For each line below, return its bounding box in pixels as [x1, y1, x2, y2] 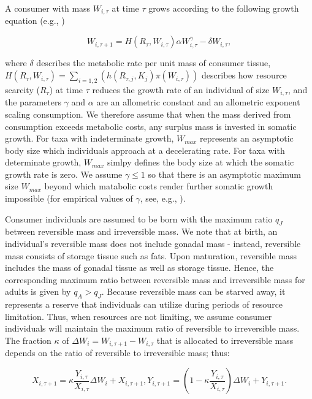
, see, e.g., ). [140, 192, 186, 205]
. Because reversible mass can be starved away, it [101, 285, 286, 298]
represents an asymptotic [200, 132, 294, 145]
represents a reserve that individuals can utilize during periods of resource [5, 298, 283, 311]
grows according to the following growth [148, 2, 299, 14]
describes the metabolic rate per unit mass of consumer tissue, [36, 56, 271, 69]
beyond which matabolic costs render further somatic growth [44, 180, 273, 192]
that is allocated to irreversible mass [156, 334, 294, 346]
